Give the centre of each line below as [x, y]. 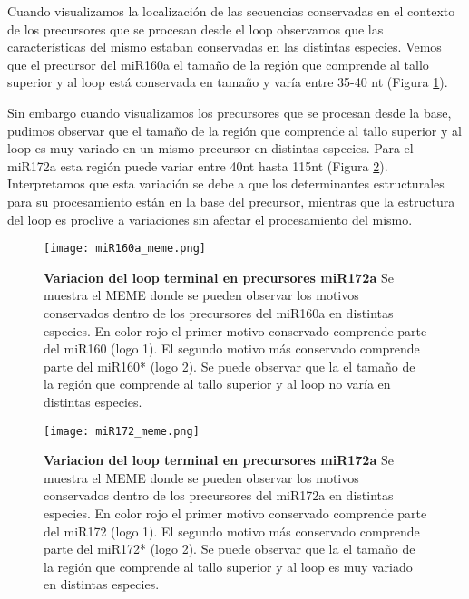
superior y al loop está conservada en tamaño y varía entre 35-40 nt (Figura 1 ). [228, 82]
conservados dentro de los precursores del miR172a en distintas [219, 495]
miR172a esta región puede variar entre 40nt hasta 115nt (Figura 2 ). [198, 165]
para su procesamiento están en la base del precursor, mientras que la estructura [231, 201]
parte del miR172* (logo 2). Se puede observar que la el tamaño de [230, 549]
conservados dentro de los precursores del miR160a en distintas [219, 312]
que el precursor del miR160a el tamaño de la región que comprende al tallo [218, 64]
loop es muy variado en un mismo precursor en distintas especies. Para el [210, 148]
